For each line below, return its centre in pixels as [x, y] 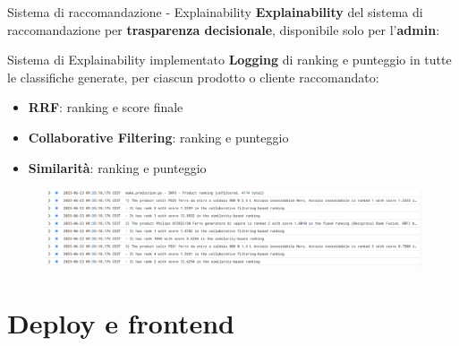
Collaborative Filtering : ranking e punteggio [158, 137]
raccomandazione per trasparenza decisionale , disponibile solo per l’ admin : [224, 29]
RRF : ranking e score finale [106, 107]
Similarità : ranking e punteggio [117, 167]
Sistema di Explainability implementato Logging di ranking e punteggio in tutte [229, 60]
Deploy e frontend [121, 323]
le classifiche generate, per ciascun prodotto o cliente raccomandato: [193, 77]
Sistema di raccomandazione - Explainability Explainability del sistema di [215, 12]
